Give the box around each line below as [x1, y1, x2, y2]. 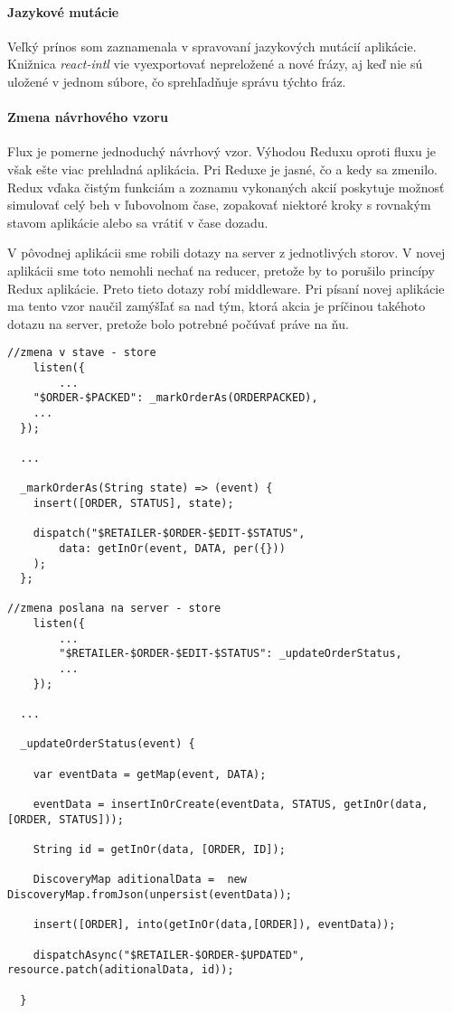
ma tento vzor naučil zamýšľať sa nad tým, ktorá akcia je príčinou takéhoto [7, 296, 426, 315]
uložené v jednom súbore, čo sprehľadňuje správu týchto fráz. [7, 71, 346, 90]
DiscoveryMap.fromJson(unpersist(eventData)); [7, 887, 292, 901]
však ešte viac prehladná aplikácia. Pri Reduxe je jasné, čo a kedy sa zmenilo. [7, 159, 438, 178]
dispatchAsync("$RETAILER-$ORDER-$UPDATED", [33, 948, 306, 961]
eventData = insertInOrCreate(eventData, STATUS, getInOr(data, [33, 798, 428, 811]
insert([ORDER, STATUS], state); [33, 496, 234, 510]
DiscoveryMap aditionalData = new [33, 873, 247, 886]
